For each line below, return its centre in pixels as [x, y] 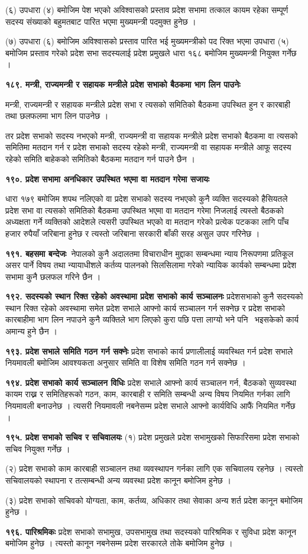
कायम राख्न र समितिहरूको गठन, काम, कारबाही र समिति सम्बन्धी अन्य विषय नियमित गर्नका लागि [148, 394]
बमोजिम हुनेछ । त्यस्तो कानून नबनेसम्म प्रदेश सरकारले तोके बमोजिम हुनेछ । [119, 543]
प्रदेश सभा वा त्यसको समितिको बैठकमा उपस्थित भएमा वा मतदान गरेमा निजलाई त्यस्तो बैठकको [145, 210]
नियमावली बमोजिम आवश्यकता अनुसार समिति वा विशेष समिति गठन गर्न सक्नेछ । [126, 363]
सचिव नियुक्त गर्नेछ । [38, 448]
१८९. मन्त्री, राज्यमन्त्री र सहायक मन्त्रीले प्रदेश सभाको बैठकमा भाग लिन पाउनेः [123, 84]
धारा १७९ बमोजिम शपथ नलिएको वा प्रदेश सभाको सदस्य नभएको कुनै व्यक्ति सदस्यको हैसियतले [147, 199]
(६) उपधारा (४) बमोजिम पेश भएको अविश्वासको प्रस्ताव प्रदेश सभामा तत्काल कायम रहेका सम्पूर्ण [147, 9]
